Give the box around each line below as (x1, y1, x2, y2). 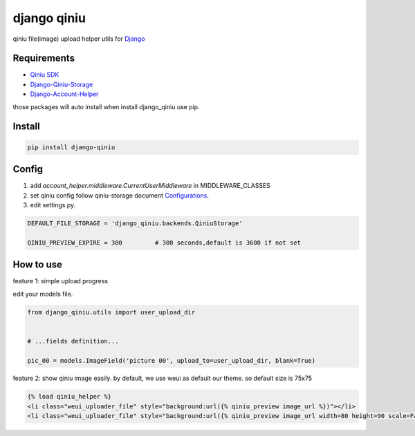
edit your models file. (12, 290, 73, 298)
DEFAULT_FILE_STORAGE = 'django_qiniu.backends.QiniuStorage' (27, 219, 243, 227)
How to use (12, 259, 62, 271)
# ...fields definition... (27, 337, 119, 345)
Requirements (12, 53, 75, 64)
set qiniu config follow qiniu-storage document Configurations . (30, 191, 209, 200)
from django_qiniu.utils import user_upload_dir (27, 308, 196, 316)
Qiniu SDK (30, 70, 59, 79)
